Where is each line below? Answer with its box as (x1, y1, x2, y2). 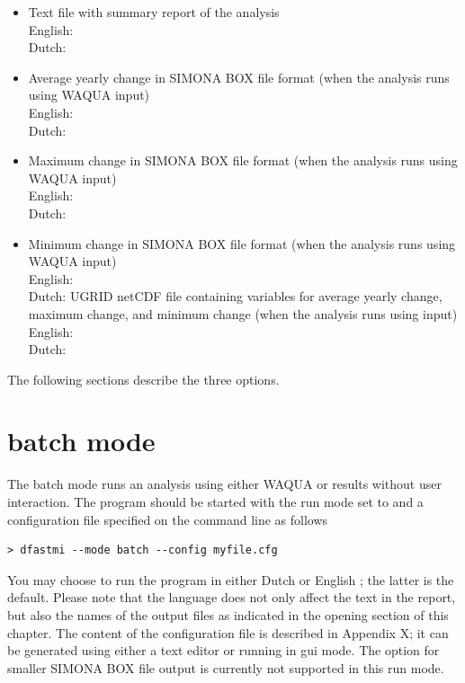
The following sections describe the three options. (7, 369, 280, 388)
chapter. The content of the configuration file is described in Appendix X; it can (7, 623, 449, 642)
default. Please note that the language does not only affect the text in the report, (7, 588, 456, 607)
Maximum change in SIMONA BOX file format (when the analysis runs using (28, 151, 458, 170)
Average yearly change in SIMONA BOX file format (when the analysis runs (28, 67, 450, 86)
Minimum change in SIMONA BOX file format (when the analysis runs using (28, 234, 456, 253)
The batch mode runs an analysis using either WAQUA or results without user (7, 475, 442, 493)
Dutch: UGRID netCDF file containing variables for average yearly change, (28, 287, 443, 306)
